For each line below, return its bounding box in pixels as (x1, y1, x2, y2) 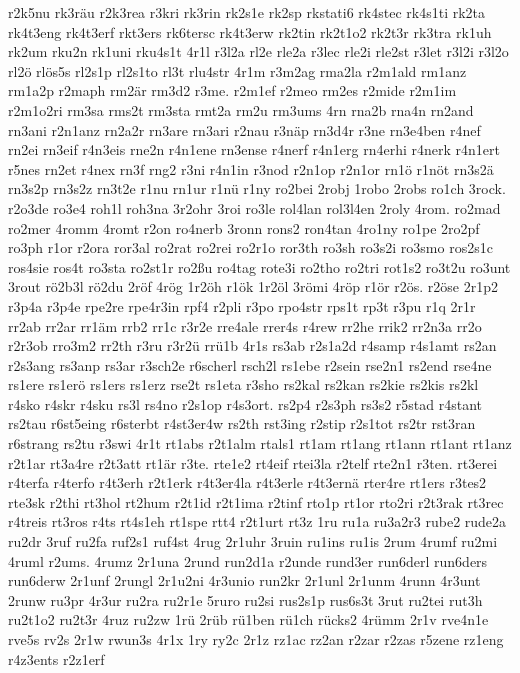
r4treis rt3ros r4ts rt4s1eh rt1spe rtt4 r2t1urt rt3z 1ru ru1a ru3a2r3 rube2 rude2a (8, 511, 507, 532)
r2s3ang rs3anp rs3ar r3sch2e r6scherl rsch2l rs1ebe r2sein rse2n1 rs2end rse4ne (8, 354, 492, 375)
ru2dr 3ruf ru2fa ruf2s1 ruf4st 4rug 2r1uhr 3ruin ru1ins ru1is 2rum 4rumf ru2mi (8, 531, 498, 552)
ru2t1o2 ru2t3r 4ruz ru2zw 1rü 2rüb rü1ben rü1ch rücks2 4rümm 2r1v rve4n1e (8, 609, 489, 630)
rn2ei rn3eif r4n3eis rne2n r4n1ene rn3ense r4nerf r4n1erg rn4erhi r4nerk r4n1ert (8, 139, 500, 160)
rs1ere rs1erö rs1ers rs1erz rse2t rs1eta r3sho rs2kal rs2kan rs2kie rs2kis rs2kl (8, 374, 479, 395)
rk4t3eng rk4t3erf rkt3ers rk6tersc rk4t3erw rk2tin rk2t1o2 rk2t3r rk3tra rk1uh (8, 21, 492, 42)
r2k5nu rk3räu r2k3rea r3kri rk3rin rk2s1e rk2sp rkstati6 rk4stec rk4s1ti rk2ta (8, 2, 486, 22)
